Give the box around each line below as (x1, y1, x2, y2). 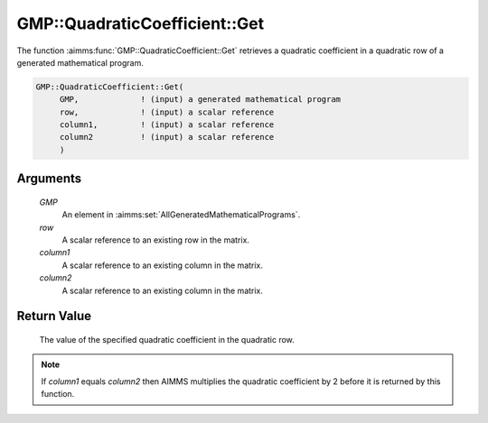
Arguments (16, 171, 82, 187)
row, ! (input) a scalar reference (59, 106, 275, 117)
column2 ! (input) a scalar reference (59, 132, 275, 143)
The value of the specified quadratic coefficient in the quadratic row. (39, 335, 296, 345)
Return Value (16, 308, 92, 324)
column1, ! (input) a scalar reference (59, 120, 275, 130)
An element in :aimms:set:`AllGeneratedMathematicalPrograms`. (61, 209, 301, 220)
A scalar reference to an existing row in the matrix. (61, 234, 250, 245)
